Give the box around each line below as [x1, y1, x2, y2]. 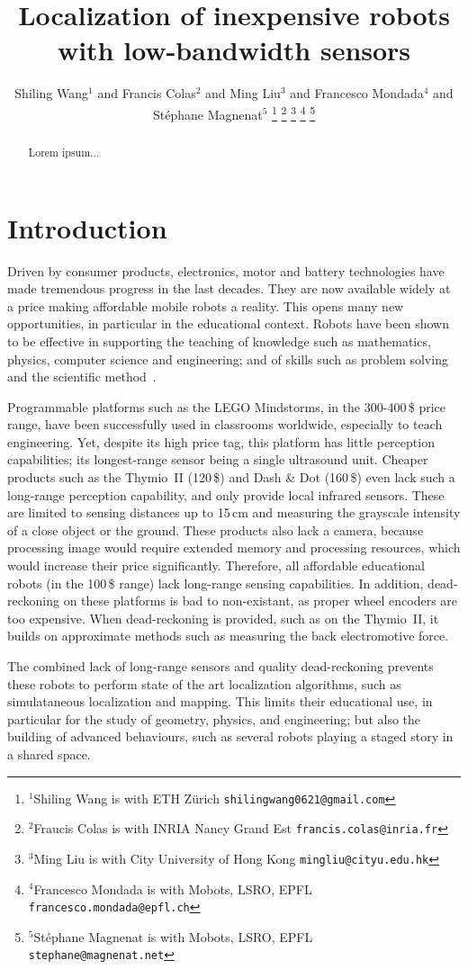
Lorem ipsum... [28, 144, 100, 159]
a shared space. [7, 744, 91, 763]
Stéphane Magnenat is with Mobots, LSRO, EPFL [33, 927, 313, 946]
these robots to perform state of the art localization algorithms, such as [7, 674, 401, 693]
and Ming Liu [205, 84, 281, 103]
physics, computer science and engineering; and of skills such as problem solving [7, 349, 448, 368]
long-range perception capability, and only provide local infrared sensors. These [7, 485, 445, 504]
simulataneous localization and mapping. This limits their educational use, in [7, 692, 433, 711]
